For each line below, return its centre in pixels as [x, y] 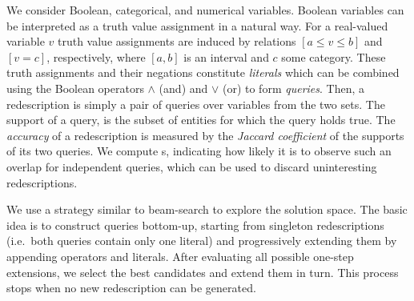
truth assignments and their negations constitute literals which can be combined [203, 72]
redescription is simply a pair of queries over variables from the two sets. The [196, 104]
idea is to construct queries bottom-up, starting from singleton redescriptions [195, 225]
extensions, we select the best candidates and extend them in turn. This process [203, 272]
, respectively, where [96, 56]
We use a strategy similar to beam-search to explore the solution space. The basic [207, 209]
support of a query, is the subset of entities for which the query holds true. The [201, 120]
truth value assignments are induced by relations [177, 41]
